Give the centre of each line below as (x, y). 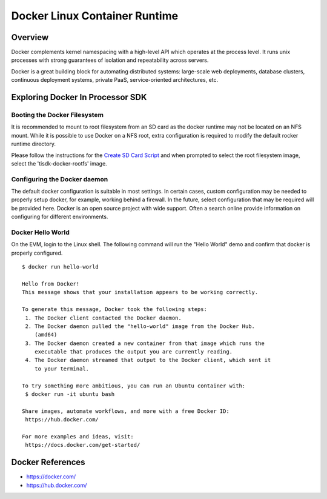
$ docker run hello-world (61, 267)
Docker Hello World (40, 232)
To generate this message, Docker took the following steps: (114, 310)
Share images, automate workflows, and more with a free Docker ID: (126, 411)
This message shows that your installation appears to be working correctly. (140, 292)
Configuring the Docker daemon (60, 179)
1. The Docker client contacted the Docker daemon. (103, 318)
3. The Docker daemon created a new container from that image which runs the (145, 343)
